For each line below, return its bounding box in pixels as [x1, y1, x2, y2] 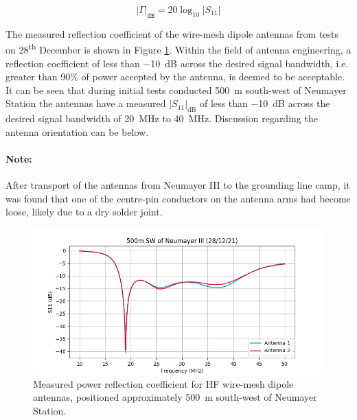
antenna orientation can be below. [5, 124, 149, 139]
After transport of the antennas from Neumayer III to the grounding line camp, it [5, 178, 350, 192]
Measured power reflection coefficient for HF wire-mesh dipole [33, 376, 294, 390]
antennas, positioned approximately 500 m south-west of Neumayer [33, 390, 317, 404]
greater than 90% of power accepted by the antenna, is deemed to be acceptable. [5, 69, 345, 84]
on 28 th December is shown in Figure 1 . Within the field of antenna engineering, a [5, 40, 352, 57]
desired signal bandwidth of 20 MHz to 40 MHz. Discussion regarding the [5, 111, 318, 126]
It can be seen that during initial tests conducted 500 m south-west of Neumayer [5, 82, 347, 97]
